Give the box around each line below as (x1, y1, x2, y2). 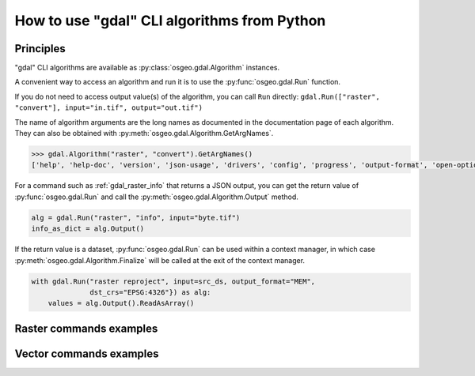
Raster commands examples (14, 321, 158, 335)
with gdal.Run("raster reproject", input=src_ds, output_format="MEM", (31, 276, 316, 286)
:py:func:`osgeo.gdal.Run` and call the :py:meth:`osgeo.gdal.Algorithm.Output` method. (14, 192, 298, 201)
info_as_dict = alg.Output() (31, 224, 145, 233)
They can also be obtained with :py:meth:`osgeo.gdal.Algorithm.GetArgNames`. (14, 129, 274, 138)
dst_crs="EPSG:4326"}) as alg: (89, 288, 211, 296)
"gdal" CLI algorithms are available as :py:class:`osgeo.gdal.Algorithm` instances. (14, 63, 280, 73)
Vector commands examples (14, 347, 159, 360)
